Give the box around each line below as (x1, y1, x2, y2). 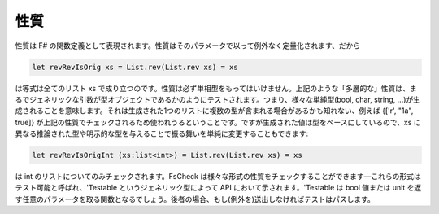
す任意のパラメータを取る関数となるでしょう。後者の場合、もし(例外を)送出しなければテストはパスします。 (15, 194, 376, 203)
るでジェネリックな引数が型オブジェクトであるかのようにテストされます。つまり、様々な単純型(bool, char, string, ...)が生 (15, 94, 421, 104)
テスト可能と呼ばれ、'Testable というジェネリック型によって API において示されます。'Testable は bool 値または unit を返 (15, 183, 422, 193)
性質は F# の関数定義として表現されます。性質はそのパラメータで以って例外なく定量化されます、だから (15, 41, 361, 50)
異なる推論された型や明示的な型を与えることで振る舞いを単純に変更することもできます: (15, 129, 309, 138)
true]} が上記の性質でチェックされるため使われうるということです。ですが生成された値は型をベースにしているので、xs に (15, 117, 422, 127)
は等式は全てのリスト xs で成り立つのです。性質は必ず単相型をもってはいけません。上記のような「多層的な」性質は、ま (15, 83, 418, 93)
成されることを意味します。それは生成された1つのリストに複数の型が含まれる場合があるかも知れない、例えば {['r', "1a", (15, 106, 414, 116)
